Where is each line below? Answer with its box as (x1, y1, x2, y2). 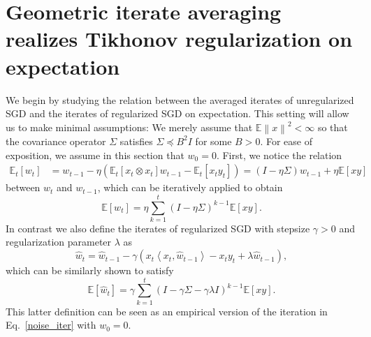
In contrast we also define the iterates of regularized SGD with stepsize (6, 220, 310, 235)
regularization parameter (6, 234, 112, 249)
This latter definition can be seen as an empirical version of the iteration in (6, 304, 328, 318)
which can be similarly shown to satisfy (6, 263, 174, 278)
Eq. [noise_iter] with (6, 317, 96, 332)
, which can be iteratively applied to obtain (97, 180, 283, 195)
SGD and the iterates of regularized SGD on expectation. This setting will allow (6, 106, 349, 121)
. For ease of (260, 133, 312, 148)
